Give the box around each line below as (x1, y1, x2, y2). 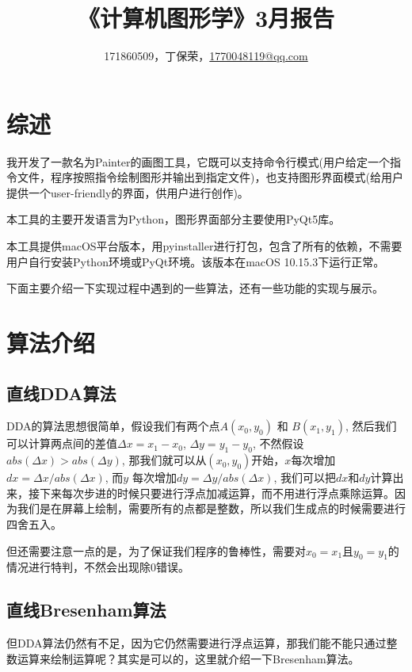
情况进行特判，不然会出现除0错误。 (6, 559, 189, 575)
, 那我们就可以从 (121, 452, 207, 468)
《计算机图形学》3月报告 (77, 2, 335, 34)
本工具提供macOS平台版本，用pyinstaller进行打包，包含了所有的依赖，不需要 (6, 238, 402, 254)
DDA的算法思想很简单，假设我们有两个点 (6, 418, 220, 434)
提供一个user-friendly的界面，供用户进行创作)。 (6, 184, 249, 200)
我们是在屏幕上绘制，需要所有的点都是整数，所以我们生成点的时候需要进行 (17, 500, 406, 517)
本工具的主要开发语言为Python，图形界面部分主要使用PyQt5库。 (6, 211, 341, 227)
